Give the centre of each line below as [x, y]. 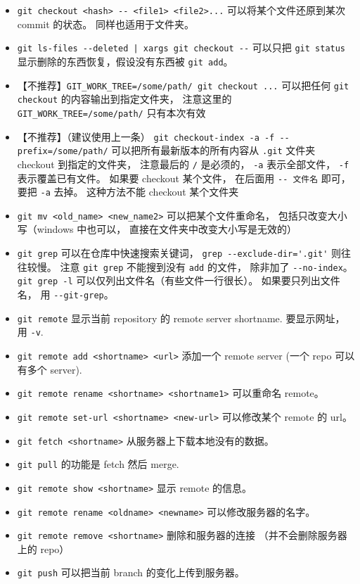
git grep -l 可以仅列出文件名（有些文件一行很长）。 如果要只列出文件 [179, 280]
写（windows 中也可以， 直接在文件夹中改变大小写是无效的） [157, 229]
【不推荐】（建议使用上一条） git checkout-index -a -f [146, 136]
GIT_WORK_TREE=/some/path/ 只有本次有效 [111, 112]
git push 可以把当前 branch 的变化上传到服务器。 [131, 572]
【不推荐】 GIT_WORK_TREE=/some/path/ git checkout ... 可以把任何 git [183, 85]
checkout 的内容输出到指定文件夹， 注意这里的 [124, 99]
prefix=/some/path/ [63, 152]
